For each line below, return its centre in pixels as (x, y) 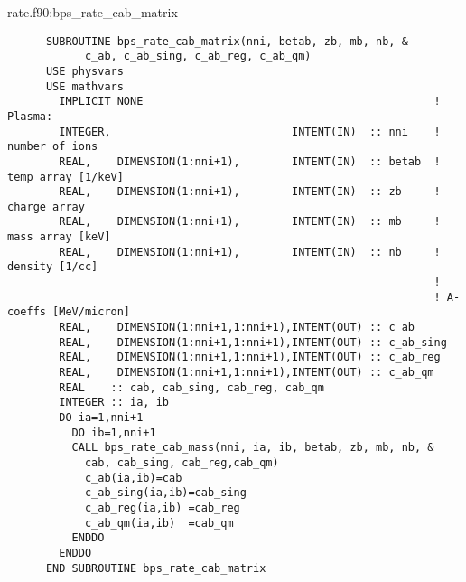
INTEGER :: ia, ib (114, 403)
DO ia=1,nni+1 (101, 418)
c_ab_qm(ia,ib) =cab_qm (159, 523)
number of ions (53, 147)
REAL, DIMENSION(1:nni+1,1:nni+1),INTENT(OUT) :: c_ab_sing (253, 342)
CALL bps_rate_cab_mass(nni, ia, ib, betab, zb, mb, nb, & (253, 448)
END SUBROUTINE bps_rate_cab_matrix (156, 568)
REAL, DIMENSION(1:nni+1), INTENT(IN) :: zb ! (250, 192)
